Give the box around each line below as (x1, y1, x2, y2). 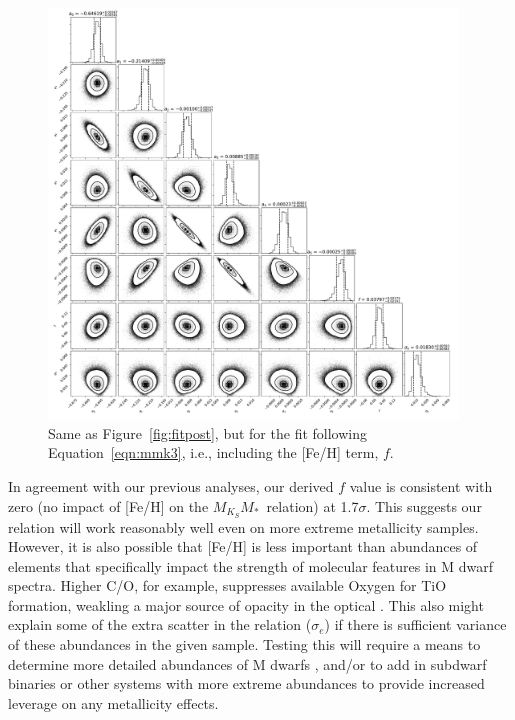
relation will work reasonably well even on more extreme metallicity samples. (8, 516, 479, 537)
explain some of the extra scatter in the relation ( (8, 614, 312, 635)
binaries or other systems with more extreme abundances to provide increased (8, 673, 485, 694)
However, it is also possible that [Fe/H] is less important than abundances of (8, 536, 478, 557)
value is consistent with (349, 476, 493, 497)
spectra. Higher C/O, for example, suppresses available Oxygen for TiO (8, 575, 447, 596)
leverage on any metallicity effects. (8, 692, 219, 713)
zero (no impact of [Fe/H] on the (8, 495, 209, 516)
